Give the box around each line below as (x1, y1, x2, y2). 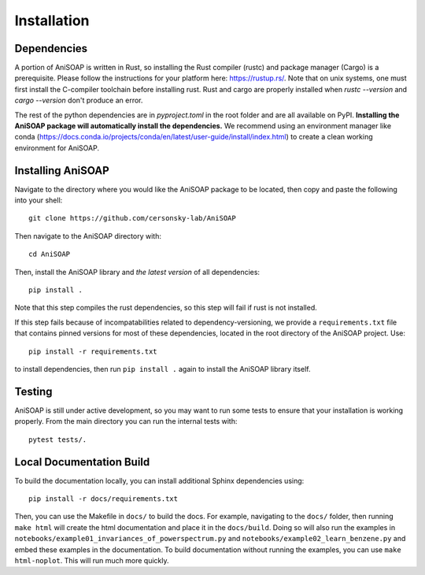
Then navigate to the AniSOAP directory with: (14, 231, 161, 240)
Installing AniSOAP (14, 164, 109, 177)
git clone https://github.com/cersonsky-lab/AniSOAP (28, 213, 236, 223)
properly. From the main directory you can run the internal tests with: (14, 417, 238, 426)
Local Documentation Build (14, 455, 150, 469)
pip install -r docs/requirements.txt (28, 494, 179, 503)
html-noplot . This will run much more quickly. (14, 555, 169, 565)
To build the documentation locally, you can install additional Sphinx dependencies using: (14, 476, 305, 485)
